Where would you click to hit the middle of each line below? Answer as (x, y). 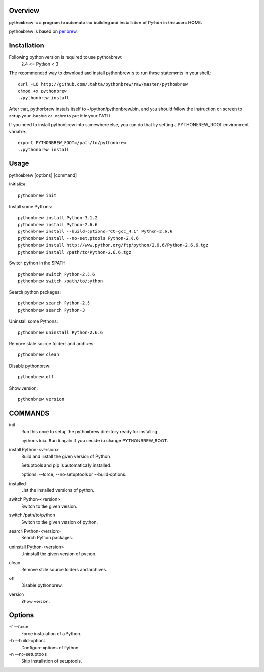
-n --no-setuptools (28, 654)
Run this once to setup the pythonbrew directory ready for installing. (90, 432)
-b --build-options (27, 641)
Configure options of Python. (51, 647)
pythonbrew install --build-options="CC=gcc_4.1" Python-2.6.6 (95, 232)
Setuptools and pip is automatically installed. (66, 465)
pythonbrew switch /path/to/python (60, 281)
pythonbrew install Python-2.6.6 (58, 224)
